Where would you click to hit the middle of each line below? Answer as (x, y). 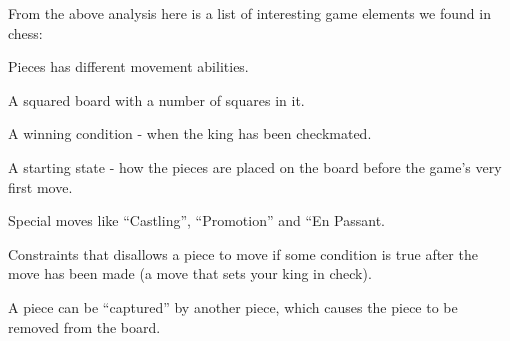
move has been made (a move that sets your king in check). (190, 273)
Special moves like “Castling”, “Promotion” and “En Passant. (196, 220)
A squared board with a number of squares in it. (156, 99)
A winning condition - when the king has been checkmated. (190, 133)
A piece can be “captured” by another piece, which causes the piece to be (233, 306)
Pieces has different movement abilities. (128, 66)
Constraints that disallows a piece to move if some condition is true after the (243, 253)
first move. (40, 186)
